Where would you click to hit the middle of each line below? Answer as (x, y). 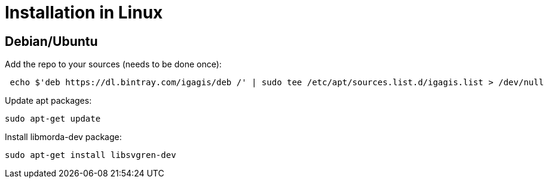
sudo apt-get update (53, 119)
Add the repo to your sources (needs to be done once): (113, 64)
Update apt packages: (48, 101)
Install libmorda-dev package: (63, 137)
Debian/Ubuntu (51, 41)
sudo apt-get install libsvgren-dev (91, 155)
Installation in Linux (84, 13)
